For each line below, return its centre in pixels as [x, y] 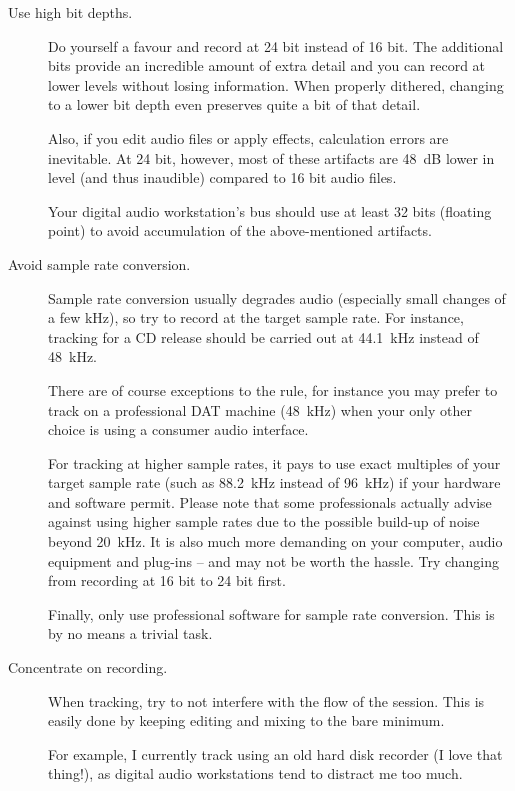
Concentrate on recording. [88, 667]
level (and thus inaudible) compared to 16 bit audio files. [222, 177]
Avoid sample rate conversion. [99, 263]
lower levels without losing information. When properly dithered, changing [276, 84]
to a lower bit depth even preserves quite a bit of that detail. [234, 104]
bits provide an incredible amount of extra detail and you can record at [267, 65]
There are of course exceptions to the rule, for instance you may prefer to [273, 389]
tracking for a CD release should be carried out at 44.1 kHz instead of [263, 336]
